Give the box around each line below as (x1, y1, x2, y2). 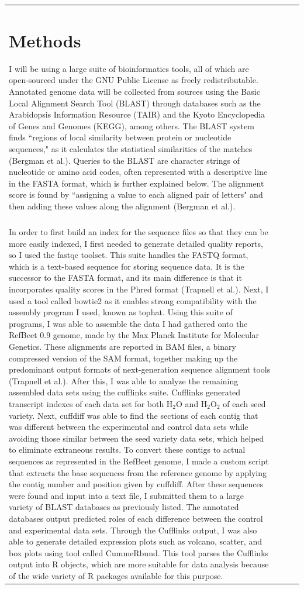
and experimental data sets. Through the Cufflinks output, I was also (9, 523, 257, 536)
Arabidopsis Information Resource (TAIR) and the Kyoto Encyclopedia (9, 108, 265, 120)
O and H (176, 398, 208, 409)
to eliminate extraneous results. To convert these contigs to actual (9, 443, 246, 456)
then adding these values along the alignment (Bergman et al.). (9, 200, 236, 212)
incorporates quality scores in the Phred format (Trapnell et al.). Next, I (9, 283, 269, 295)
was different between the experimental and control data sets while (9, 421, 248, 433)
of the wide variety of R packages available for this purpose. (9, 569, 223, 581)
